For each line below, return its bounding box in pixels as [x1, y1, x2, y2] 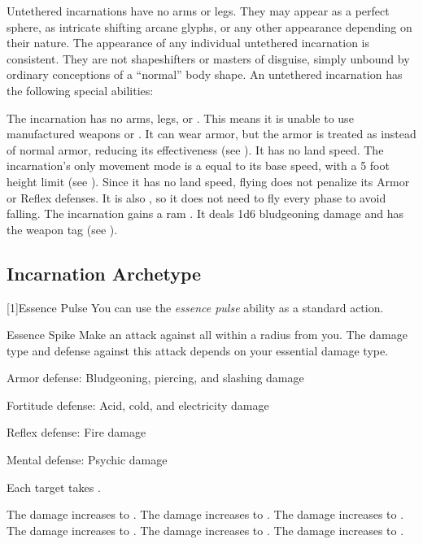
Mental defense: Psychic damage [7, 451, 168, 468]
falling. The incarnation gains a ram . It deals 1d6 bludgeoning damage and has [7, 205, 404, 222]
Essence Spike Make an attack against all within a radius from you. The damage [7, 326, 408, 343]
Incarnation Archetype [7, 260, 202, 285]
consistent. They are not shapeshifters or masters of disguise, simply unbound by [7, 50, 410, 67]
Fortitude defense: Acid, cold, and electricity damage [7, 396, 269, 413]
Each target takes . [7, 478, 101, 495]
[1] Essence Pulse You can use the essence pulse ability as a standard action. [7, 298, 384, 316]
